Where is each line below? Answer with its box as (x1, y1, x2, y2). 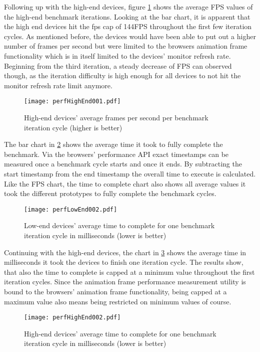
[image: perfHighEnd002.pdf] (24, 314, 121, 321)
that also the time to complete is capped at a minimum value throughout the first (4, 266, 255, 277)
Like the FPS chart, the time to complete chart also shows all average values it (4, 178, 246, 189)
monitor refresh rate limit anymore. (4, 80, 112, 90)
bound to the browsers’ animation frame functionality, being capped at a (4, 286, 227, 296)
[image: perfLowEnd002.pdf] (24, 206, 117, 213)
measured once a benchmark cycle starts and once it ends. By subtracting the (4, 158, 242, 169)
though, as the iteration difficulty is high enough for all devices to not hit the (4, 70, 241, 81)
